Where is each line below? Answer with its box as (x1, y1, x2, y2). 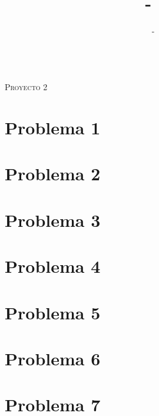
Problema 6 (5, 346, 101, 370)
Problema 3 (5, 207, 101, 232)
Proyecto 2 (5, 81, 48, 93)
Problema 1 (5, 115, 101, 140)
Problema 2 (5, 161, 101, 186)
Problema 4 (5, 254, 101, 278)
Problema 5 (5, 300, 101, 324)
